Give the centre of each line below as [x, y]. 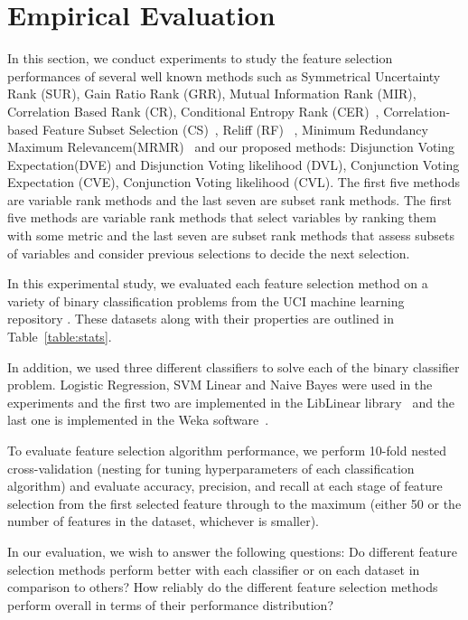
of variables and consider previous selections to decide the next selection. [209, 253]
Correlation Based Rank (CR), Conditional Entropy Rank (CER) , [193, 111]
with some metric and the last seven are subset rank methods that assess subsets [231, 235]
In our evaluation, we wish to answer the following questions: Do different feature [233, 551]
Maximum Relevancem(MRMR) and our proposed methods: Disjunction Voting [231, 147]
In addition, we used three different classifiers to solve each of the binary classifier [234, 366]
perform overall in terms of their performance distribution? [171, 604]
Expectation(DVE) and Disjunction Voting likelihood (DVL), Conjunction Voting [234, 164]
